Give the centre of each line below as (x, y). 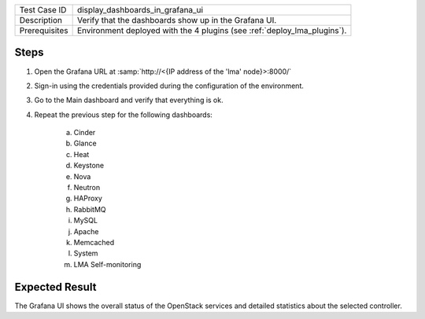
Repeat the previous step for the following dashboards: (123, 115)
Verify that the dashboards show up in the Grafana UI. (177, 20)
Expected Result (55, 287)
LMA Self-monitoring (107, 264)
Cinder (85, 133)
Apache (86, 231)
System (86, 253)
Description (41, 20)
